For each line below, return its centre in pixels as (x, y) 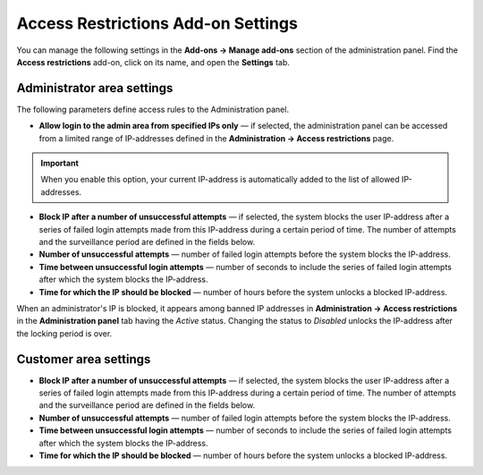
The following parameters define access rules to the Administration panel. (153, 109)
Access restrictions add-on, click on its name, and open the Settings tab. (153, 62)
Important (60, 163)
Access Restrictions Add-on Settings (157, 23)
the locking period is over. (64, 333)
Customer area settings (84, 359)
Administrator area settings (95, 88)
